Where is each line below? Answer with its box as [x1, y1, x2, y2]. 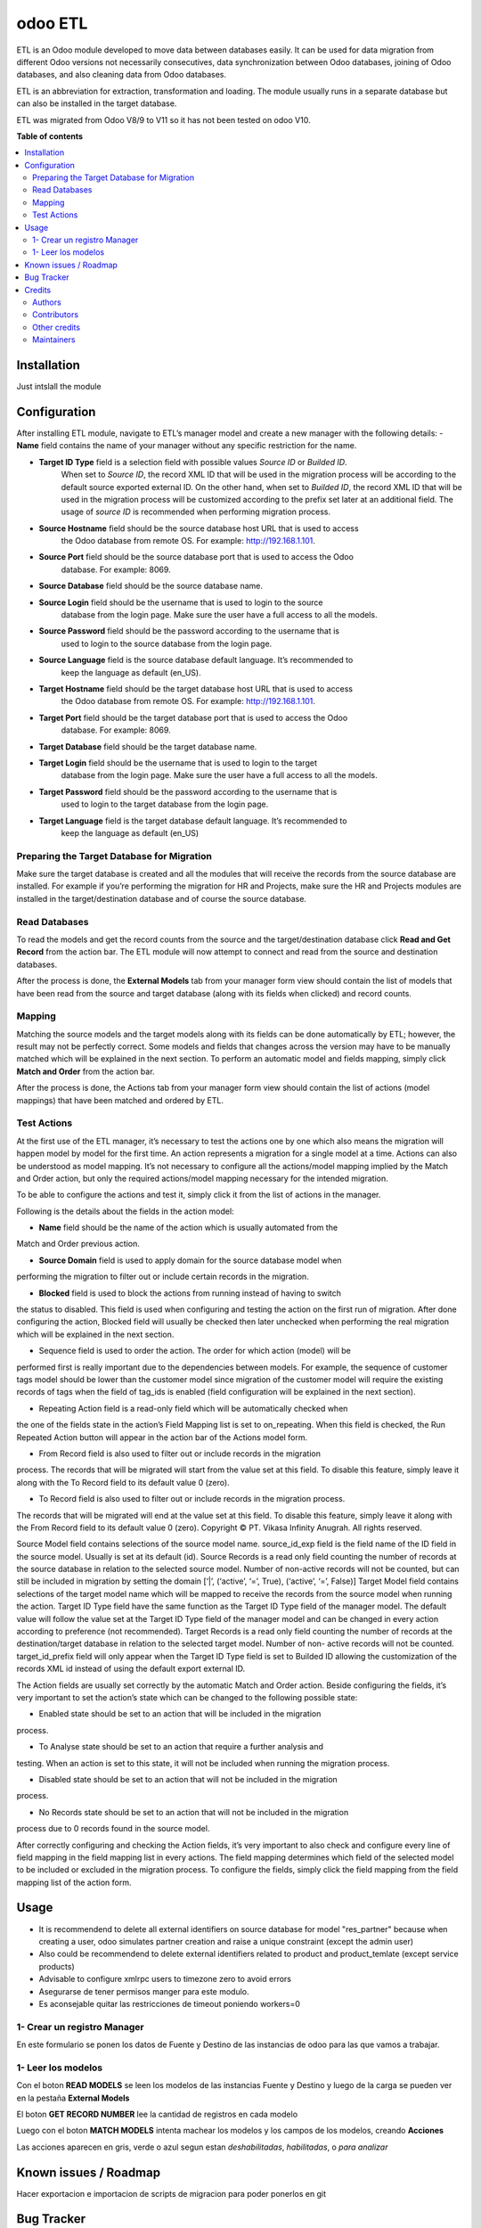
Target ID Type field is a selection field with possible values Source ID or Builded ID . [38, 456, 347, 467]
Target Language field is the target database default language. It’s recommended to [38, 815, 347, 826]
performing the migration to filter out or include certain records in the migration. [16, 1271, 309, 1282]
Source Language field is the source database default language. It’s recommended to [38, 655, 354, 666]
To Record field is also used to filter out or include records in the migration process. [38, 1494, 346, 1504]
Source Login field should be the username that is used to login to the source [38, 597, 323, 608]
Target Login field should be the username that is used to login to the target [38, 758, 318, 768]
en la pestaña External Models [16, 2093, 130, 2103]
